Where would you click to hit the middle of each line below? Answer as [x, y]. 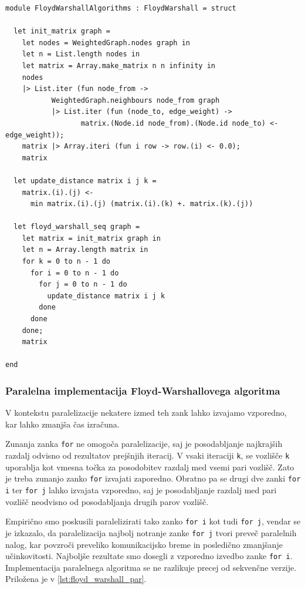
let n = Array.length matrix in [85, 250]
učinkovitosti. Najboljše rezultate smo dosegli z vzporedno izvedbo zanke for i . [149, 556]
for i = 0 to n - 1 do [74, 273]
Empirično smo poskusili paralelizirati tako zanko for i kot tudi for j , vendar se [153, 521]
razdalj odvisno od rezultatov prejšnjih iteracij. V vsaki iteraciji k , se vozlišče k [148, 455]
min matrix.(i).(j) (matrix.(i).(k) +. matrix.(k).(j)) [142, 204]
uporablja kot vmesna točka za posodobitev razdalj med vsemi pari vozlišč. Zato [150, 467]
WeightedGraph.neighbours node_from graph [135, 100]
